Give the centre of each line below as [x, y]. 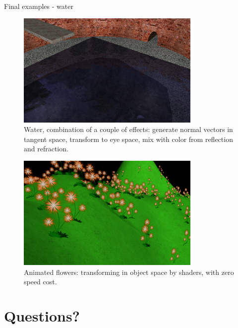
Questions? [42, 315]
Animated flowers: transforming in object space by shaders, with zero [129, 272]
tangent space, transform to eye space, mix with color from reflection [128, 139]
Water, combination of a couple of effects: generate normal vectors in [128, 129]
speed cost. [40, 282]
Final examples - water [39, 6]
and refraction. [46, 149]
